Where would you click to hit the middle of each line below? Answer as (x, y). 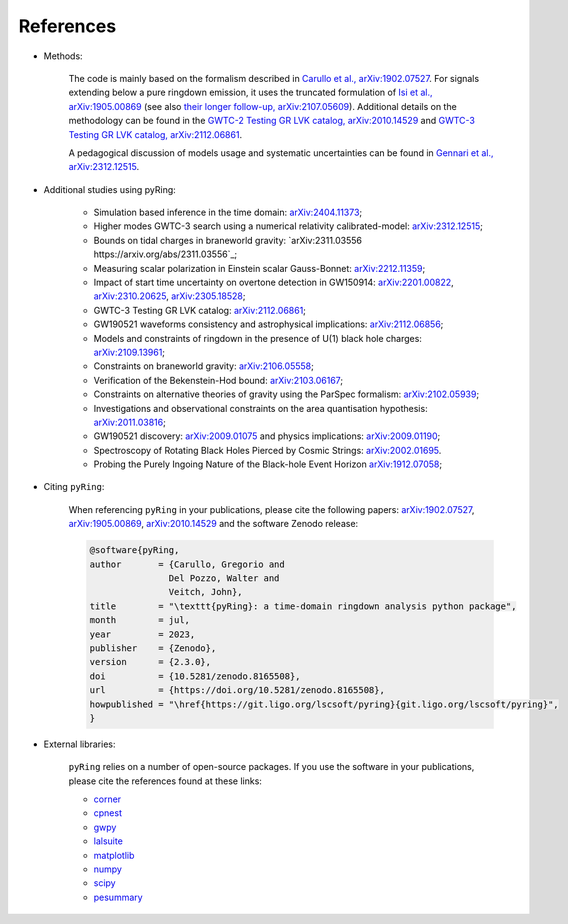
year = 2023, (142, 634)
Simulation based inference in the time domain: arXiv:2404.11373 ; (228, 212)
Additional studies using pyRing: (110, 189)
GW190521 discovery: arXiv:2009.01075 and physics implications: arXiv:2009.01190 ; (267, 436)
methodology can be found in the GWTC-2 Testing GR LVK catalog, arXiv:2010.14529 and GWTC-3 (271, 121)
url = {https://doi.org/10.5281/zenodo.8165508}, (237, 690)
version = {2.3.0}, (150, 662)
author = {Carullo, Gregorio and (187, 564)
